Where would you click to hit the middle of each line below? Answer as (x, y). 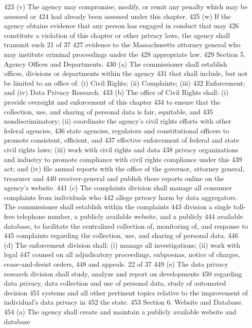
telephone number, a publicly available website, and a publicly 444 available (130, 216)
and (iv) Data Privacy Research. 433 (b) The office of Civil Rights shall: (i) (116, 92)
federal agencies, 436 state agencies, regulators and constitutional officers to (117, 130)
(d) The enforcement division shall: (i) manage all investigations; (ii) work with (122, 245)
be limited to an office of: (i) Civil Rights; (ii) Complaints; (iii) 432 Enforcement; (125, 82)
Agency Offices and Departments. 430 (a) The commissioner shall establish (116, 64)
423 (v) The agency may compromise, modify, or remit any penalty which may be (126, 6)
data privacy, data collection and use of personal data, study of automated (115, 283)
